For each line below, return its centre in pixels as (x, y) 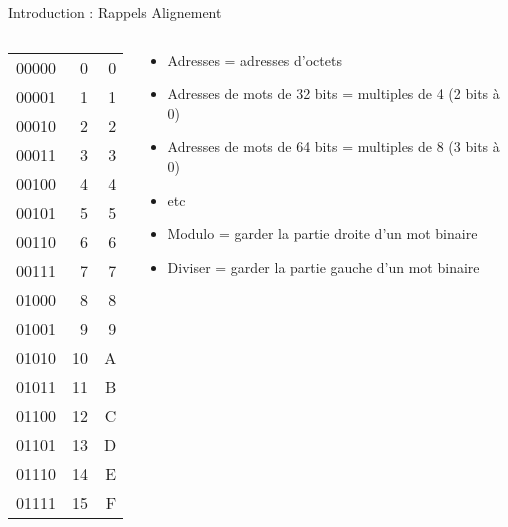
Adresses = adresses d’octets (254, 59)
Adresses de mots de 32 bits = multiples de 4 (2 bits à (333, 93)
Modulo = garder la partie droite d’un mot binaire (322, 233)
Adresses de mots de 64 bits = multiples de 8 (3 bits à (333, 146)
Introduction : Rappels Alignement (115, 12)
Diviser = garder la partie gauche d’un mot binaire (323, 266)
